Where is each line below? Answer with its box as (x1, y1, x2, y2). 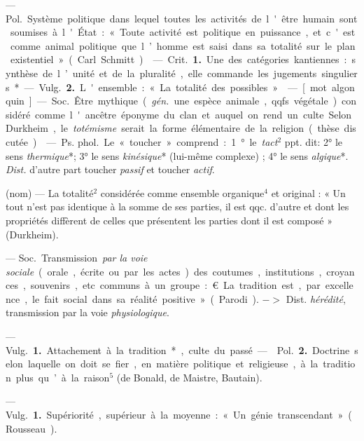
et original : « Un (271, 185, 346, 200)
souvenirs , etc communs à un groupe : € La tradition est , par (30, 278, 321, 292)
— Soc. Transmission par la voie (6, 250, 148, 265)
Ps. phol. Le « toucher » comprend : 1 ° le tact (61, 134, 278, 149)
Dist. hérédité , (286, 291, 346, 306)
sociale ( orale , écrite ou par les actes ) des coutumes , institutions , (6, 264, 322, 278)
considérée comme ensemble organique (100, 185, 265, 200)
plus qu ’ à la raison (15, 369, 110, 384)
